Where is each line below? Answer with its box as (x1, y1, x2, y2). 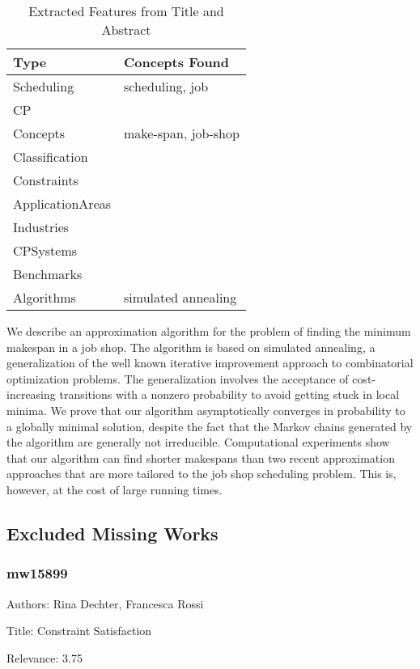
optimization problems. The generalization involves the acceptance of (6, 370, 349, 387)
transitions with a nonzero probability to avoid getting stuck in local (59, 386, 400, 403)
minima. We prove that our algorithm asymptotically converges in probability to (6, 401, 405, 418)
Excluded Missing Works (6, 520, 218, 545)
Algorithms (13, 288, 76, 307)
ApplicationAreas (13, 194, 112, 213)
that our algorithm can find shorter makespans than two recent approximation (6, 449, 395, 466)
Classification (13, 147, 88, 166)
